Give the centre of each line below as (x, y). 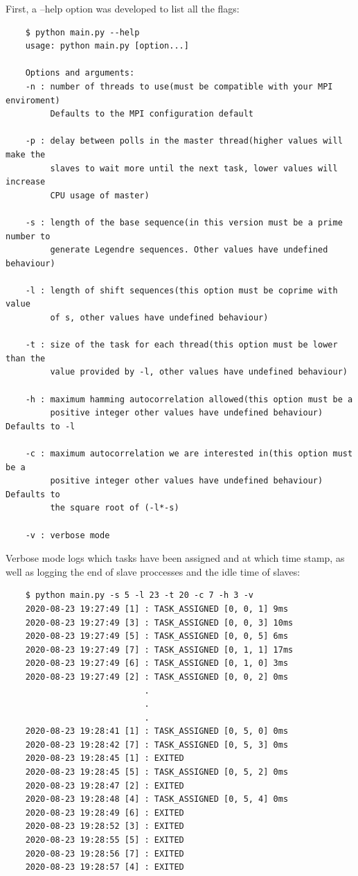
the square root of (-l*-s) (115, 508)
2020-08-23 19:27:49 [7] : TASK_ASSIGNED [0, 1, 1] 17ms (159, 650)
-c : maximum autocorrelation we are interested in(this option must (189, 454)
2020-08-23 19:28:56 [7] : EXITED (105, 853)
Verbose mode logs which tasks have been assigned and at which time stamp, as (175, 558)
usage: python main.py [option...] (107, 46)
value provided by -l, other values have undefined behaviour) (199, 372)
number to (28, 236)
